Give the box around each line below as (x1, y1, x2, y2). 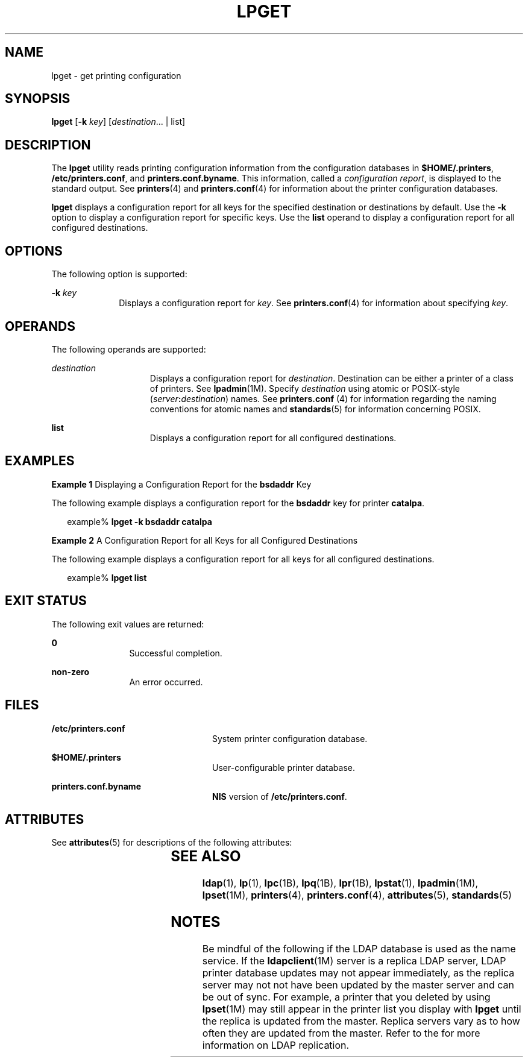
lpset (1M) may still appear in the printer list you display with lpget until (202, 1003, 521, 1016)
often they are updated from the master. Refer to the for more (202, 1027, 480, 1040)
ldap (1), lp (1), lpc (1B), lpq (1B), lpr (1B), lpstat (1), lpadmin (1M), (202, 877, 479, 890)
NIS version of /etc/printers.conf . (212, 791, 347, 802)
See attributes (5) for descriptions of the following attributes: (51, 837, 292, 848)
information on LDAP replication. (202, 1039, 350, 1052)
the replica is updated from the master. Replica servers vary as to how (202, 1015, 520, 1028)
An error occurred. (129, 676, 203, 687)
